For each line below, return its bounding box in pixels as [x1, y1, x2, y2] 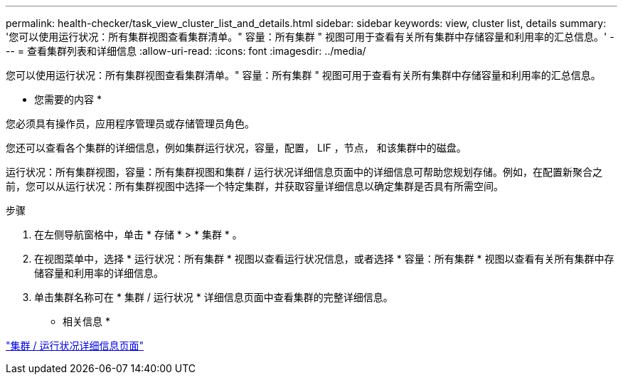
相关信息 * [63, 315, 110, 327]
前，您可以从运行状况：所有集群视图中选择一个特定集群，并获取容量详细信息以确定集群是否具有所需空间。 [6, 180, 504, 192]
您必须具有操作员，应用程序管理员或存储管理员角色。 [6, 117, 255, 130]
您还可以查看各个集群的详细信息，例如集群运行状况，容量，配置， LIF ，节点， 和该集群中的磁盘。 [6, 142, 467, 154]
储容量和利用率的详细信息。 [34, 267, 164, 279]
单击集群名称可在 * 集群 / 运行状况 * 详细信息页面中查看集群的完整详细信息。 [34, 291, 393, 303]
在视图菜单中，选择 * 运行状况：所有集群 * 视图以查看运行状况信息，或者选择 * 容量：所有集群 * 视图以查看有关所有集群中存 [34, 253, 614, 265]
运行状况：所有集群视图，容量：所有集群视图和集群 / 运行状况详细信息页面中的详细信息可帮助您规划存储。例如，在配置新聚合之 [6, 166, 602, 178]
